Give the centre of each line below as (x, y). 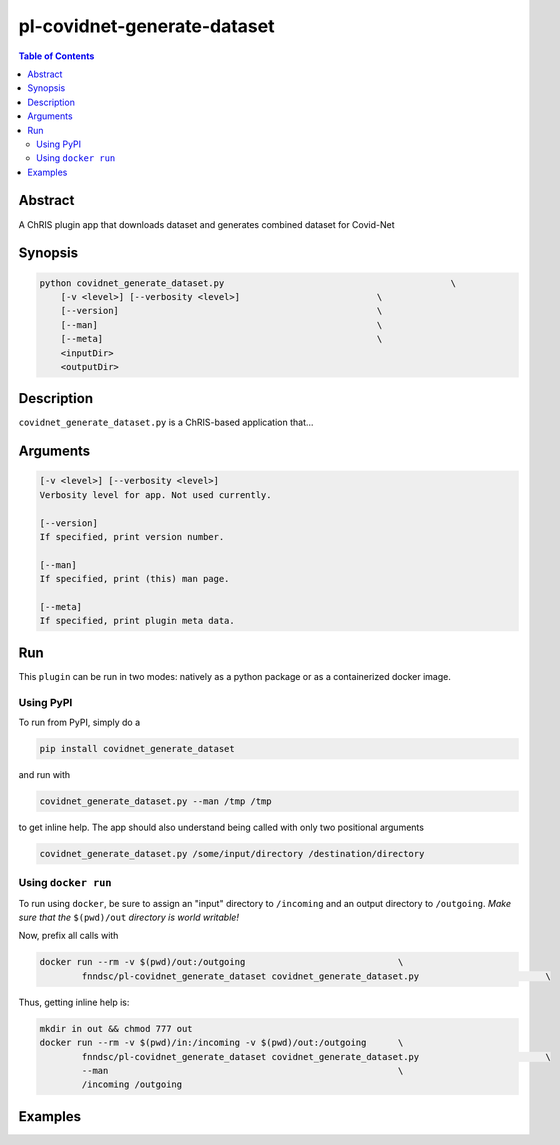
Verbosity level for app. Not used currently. (155, 494)
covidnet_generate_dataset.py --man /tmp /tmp (155, 801)
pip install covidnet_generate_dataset (137, 748)
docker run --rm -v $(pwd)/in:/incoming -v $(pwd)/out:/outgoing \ (221, 1043)
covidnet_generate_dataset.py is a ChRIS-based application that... (166, 422)
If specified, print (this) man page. (134, 579)
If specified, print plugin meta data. (137, 621)
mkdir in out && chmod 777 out (116, 1028)
